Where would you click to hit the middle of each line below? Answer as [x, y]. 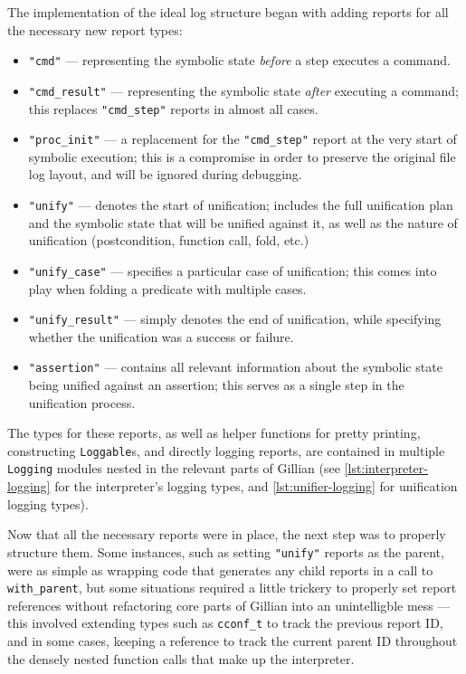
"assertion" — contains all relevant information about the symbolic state [235, 367]
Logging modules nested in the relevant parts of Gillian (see [174, 468]
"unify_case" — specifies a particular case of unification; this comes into [233, 270]
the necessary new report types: [95, 29]
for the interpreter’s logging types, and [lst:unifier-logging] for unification [256, 486]
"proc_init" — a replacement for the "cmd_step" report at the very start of [243, 139]
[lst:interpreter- [386, 468]
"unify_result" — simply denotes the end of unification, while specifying [235, 319]
